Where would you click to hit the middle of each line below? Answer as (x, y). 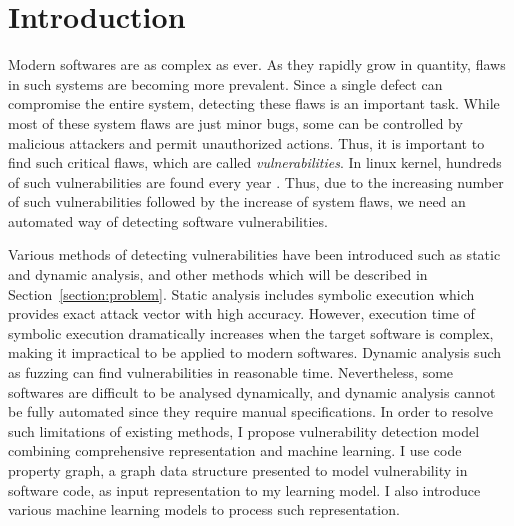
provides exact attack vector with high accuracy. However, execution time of (241, 313)
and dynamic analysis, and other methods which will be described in (218, 274)
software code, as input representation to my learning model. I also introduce (244, 489)
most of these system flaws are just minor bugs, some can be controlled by (235, 122)
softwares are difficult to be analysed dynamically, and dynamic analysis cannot (252, 391)
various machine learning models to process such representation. (204, 509)
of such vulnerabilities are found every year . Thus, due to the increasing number (256, 181)
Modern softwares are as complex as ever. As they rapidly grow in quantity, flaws (257, 64)
